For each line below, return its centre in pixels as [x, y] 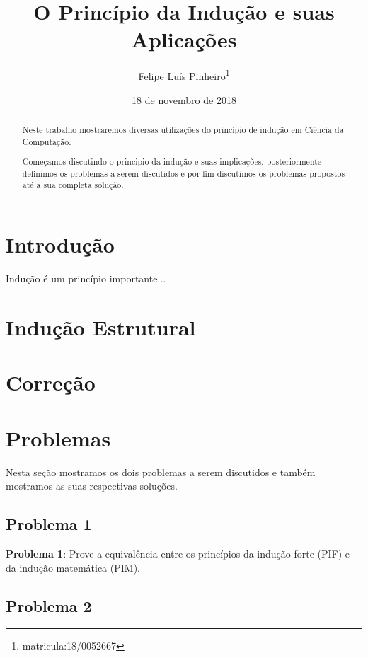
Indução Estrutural [101, 327]
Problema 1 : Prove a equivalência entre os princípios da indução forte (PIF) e [178, 553]
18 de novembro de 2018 [184, 99]
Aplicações [184, 39]
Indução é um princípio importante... [86, 278]
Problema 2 [49, 605]
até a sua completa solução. [73, 185]
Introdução [60, 244]
